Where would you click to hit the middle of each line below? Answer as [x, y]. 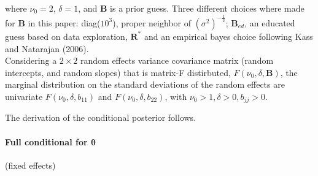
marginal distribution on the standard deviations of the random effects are [145, 84]
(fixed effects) [30, 165]
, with [176, 96]
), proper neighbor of [152, 22]
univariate [24, 96]
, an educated [270, 22]
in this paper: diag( [64, 22]
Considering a [31, 60]
